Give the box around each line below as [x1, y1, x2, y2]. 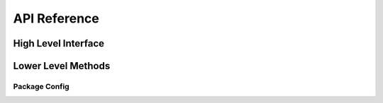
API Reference [13, 11, 99, 26]
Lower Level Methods [13, 60, 111, 72]
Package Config [13, 81, 70, 91]
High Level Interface [13, 37, 105, 49]
